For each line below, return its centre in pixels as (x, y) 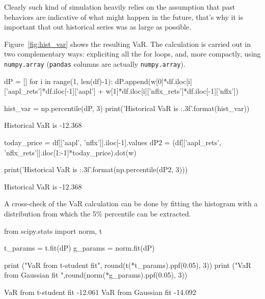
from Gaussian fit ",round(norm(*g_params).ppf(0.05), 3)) (96, 275)
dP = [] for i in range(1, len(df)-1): (59, 81)
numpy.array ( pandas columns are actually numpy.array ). (95, 63)
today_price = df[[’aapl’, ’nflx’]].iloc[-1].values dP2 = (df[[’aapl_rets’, (113, 142)
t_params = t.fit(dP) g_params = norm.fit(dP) (79, 248)
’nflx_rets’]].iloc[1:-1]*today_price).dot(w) (70, 152)
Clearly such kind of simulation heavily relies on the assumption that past (120, 7)
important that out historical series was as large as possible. (98, 27)
